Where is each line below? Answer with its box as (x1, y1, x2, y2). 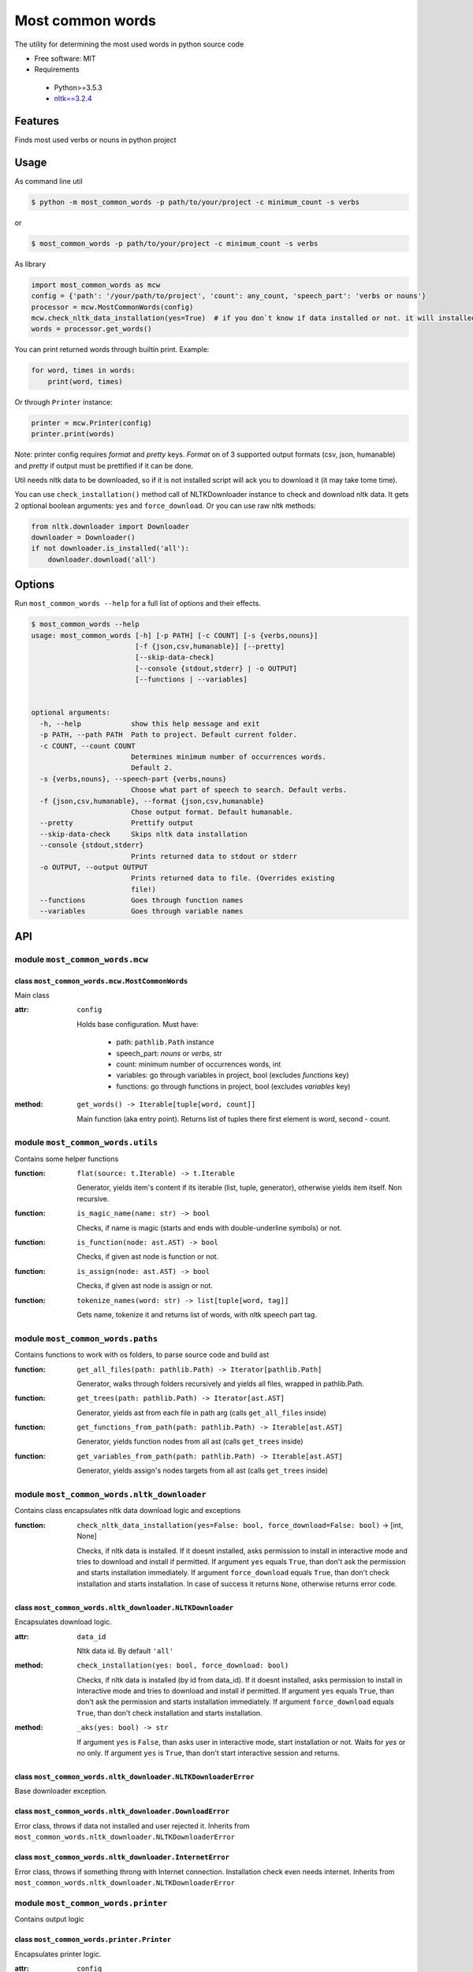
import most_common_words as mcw (31, 280, 161, 289)
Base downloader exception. (14, 1787, 108, 1796)
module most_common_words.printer (14, 1897, 168, 1908)
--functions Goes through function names (39, 896, 244, 905)
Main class (14, 991, 50, 1000)
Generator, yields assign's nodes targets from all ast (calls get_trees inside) (76, 1466, 329, 1475)
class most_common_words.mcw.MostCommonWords (14, 976, 188, 985)
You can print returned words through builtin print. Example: (14, 345, 210, 354)
